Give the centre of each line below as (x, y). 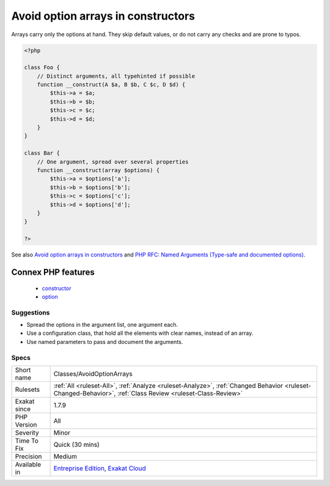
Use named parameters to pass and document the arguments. (105, 342)
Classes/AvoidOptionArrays (93, 373)
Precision (28, 456)
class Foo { (42, 68)
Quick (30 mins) (77, 444)
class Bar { (42, 153)
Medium (65, 456)
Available (28, 464)
